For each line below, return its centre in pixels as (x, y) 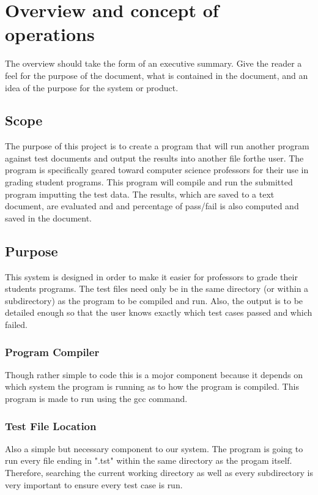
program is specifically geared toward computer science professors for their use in (157, 170)
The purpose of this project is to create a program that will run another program (157, 146)
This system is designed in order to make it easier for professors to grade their (151, 276)
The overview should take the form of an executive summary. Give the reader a (153, 63)
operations (50, 34)
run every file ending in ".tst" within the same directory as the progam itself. (149, 460)
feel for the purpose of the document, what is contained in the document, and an (157, 75)
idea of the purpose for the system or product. (92, 87)
